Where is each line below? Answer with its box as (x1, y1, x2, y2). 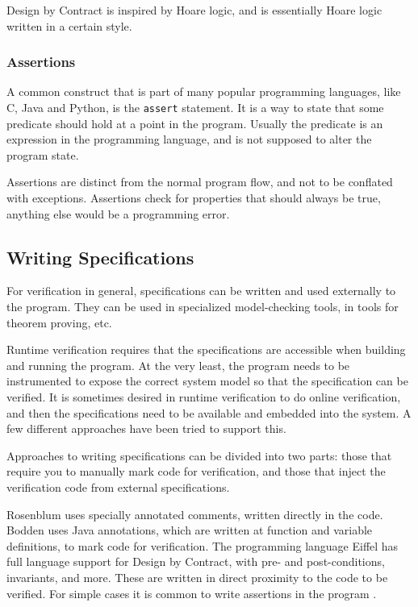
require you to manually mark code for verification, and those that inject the (6, 463, 386, 480)
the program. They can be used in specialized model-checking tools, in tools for (6, 298, 399, 315)
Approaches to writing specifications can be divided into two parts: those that (6, 447, 392, 464)
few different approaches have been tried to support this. (6, 420, 286, 437)
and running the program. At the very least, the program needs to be (6, 356, 350, 373)
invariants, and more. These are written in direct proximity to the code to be (6, 568, 388, 585)
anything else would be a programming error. (6, 205, 230, 222)
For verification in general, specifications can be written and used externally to (6, 282, 396, 299)
